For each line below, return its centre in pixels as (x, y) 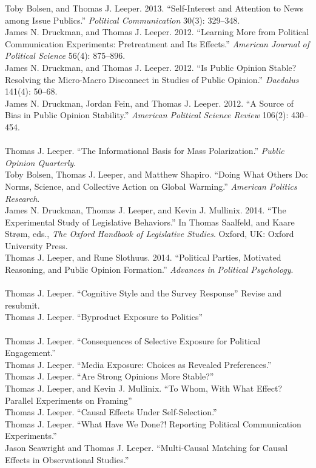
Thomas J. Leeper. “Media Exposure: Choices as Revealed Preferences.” (138, 364)
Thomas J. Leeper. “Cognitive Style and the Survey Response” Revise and (143, 293)
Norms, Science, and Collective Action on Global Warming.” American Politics (151, 186)
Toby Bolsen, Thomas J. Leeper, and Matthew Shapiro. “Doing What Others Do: (156, 174)
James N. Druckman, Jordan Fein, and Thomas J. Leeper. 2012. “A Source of (149, 103)
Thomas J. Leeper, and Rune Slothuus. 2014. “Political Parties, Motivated (143, 257)
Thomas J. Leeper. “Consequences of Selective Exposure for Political (133, 340)
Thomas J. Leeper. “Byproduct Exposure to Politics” (104, 317)
